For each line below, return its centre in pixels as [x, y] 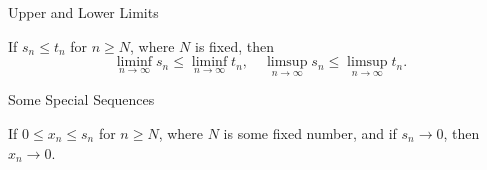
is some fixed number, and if [310, 133]
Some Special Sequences [81, 99]
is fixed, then [235, 45]
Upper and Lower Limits [83, 12]
